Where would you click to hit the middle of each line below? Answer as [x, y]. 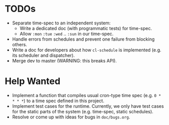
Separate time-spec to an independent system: [61, 23]
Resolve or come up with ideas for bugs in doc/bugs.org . [71, 117]
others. [20, 44]
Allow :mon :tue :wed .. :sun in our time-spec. [66, 34]
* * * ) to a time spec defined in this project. [58, 101]
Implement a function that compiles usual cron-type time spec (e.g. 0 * [87, 95]
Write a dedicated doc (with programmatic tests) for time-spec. [86, 28]
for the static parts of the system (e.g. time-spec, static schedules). [82, 111]
